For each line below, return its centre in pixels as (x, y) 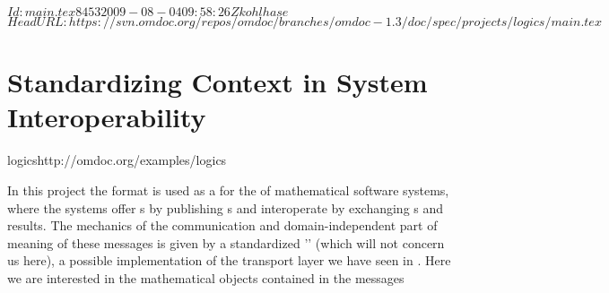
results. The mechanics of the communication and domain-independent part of (222, 225)
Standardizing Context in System (217, 82)
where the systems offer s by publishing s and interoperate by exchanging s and (226, 207)
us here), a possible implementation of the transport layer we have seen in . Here (229, 260)
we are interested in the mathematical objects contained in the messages (206, 277)
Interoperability (107, 117)
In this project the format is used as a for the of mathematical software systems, (228, 190)
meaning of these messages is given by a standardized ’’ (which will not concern (226, 242)
